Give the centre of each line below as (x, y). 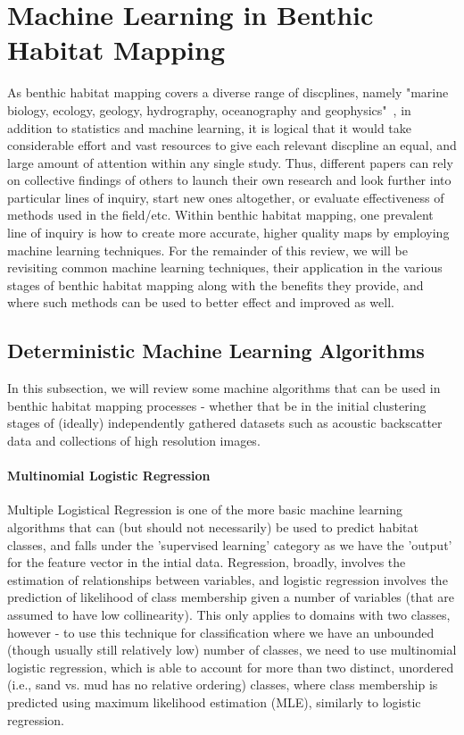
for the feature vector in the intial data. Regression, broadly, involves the (207, 562)
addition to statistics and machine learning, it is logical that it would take (210, 127)
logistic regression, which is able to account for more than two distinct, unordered (231, 667)
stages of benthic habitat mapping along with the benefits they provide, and (215, 284)
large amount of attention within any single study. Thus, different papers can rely (230, 162)
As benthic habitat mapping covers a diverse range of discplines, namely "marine (228, 92)
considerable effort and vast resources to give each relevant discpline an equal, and (232, 145)
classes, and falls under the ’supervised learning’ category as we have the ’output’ (230, 544)
